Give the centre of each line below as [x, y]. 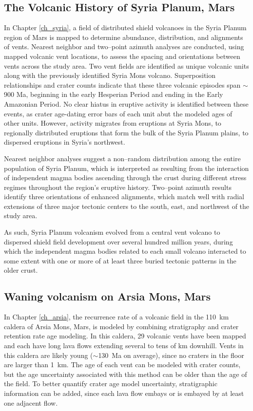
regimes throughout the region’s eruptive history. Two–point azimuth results [118, 187]
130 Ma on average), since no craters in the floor [171, 355]
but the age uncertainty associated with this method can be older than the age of [126, 374]
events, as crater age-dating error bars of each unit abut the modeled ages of [118, 113]
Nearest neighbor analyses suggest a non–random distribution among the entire [122, 158]
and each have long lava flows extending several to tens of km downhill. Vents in [124, 346]
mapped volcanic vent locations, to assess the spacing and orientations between [122, 56]
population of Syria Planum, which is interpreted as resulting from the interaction [126, 168]
